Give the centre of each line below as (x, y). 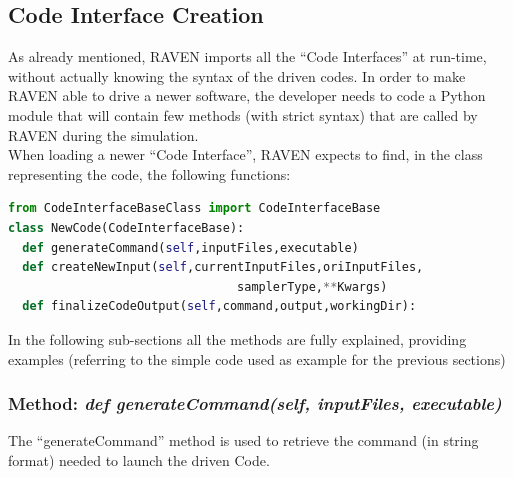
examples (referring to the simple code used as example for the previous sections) (257, 358)
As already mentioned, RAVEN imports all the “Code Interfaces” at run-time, (247, 56)
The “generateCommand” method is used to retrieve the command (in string (243, 440)
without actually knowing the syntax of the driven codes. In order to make (237, 75)
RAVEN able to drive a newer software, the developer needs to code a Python (247, 95)
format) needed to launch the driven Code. (139, 459)
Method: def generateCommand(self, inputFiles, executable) (255, 403)
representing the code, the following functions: (149, 173)
